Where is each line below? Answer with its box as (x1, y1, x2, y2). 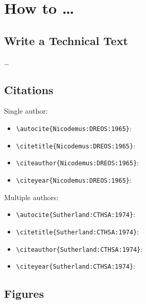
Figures (4, 286, 44, 301)
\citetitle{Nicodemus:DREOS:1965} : (16, 140, 135, 150)
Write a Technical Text (4, 32, 128, 48)
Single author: (4, 105, 48, 116)
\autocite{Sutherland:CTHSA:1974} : (16, 209, 135, 220)
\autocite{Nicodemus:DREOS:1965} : (16, 122, 132, 133)
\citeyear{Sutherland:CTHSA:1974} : (16, 260, 135, 271)
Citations (4, 81, 54, 97)
